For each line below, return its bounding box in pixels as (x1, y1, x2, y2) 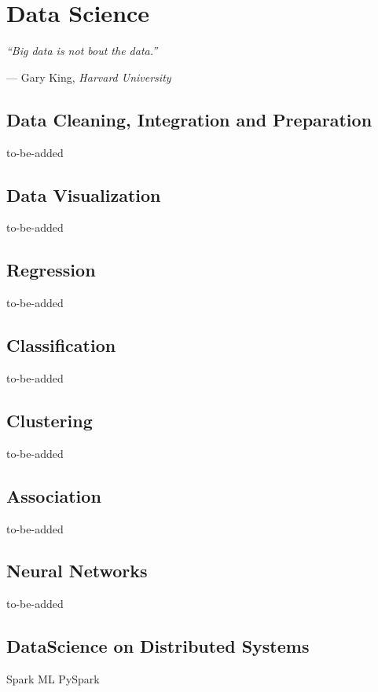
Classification (6, 333, 116, 357)
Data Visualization (6, 182, 161, 207)
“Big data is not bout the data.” (6, 42, 158, 59)
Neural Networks (6, 558, 148, 583)
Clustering (6, 408, 93, 432)
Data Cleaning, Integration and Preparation (6, 107, 372, 131)
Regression (6, 258, 96, 282)
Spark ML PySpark (6, 671, 100, 687)
